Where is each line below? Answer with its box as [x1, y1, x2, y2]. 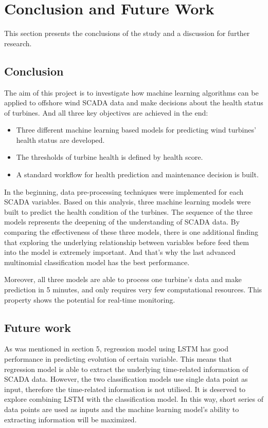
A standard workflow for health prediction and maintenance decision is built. [16, 169, 259, 180]
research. [4, 38, 32, 48]
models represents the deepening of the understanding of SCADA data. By [4, 216, 240, 227]
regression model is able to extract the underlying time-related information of [4, 363, 248, 374]
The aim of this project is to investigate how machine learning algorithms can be [4, 87, 259, 98]
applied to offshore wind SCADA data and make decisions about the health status [4, 97, 263, 108]
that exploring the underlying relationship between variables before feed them [4, 236, 249, 247]
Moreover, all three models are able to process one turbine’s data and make [4, 274, 242, 285]
